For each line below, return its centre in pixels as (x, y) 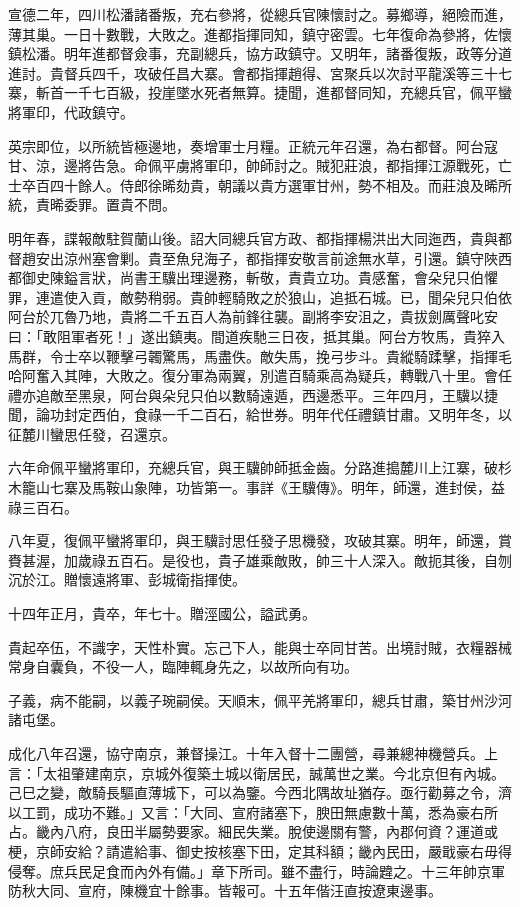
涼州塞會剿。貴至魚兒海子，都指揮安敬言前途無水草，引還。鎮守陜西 (287, 257)
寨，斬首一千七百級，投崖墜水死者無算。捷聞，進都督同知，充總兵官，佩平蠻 (260, 92)
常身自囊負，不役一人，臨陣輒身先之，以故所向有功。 (183, 666)
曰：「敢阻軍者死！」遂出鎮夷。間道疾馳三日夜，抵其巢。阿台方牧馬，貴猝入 (256, 335)
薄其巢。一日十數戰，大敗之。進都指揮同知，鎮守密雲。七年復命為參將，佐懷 (260, 33)
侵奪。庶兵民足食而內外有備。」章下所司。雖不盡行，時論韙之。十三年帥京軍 (256, 870)
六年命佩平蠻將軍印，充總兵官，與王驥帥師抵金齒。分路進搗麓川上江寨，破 (253, 467)
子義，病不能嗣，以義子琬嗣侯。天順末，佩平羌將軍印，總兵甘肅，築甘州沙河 (260, 699)
